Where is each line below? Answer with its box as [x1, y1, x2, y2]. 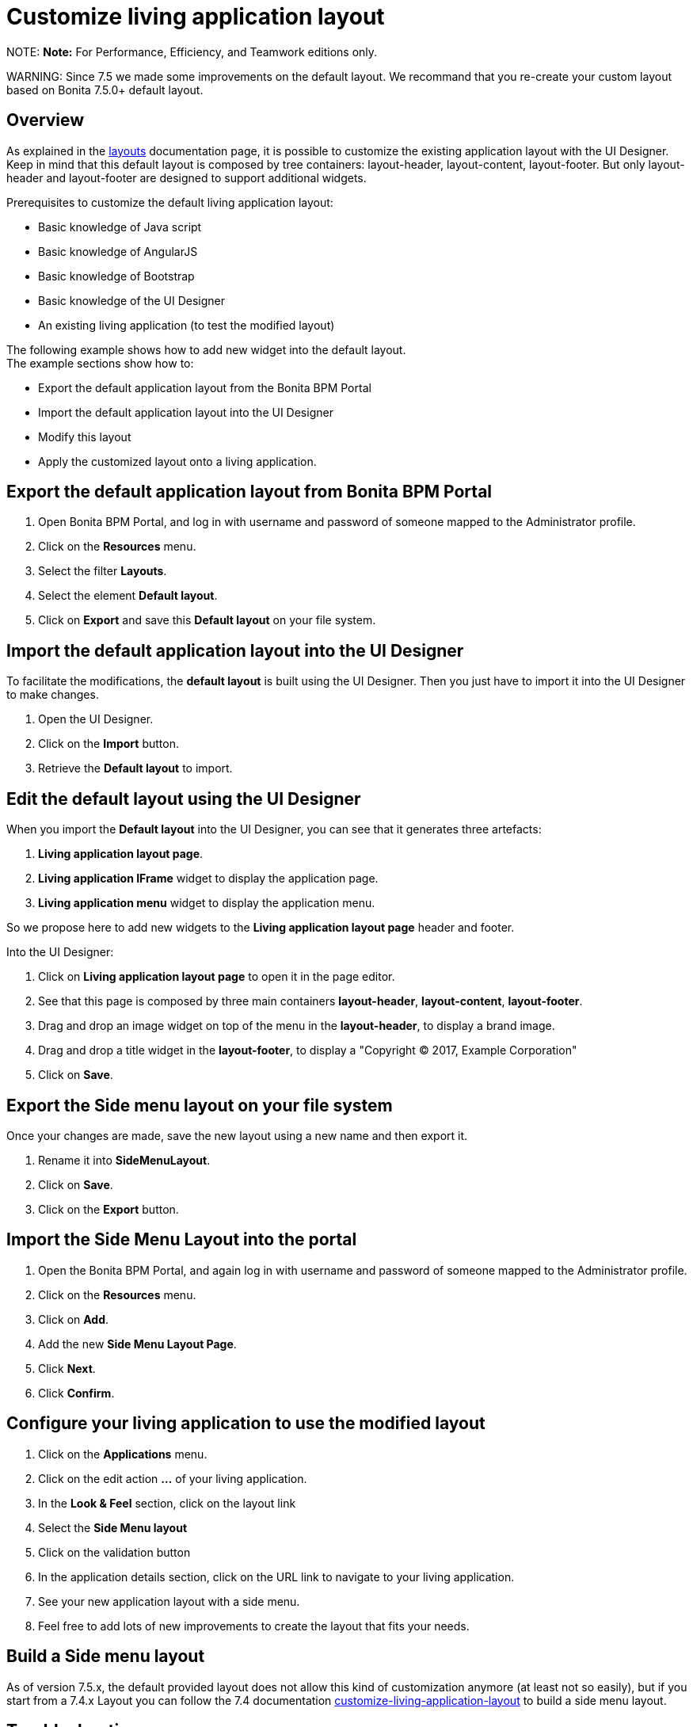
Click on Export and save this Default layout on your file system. [38, 613, 376, 627]
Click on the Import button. [38, 737, 179, 751]
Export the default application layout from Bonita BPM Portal [6, 482, 493, 502]
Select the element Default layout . [38, 589, 218, 603]
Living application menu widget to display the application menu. [38, 896, 375, 910]
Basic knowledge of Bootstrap [38, 269, 195, 283]
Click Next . [38, 1361, 96, 1375]
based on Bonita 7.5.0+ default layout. [6, 82, 204, 97]
